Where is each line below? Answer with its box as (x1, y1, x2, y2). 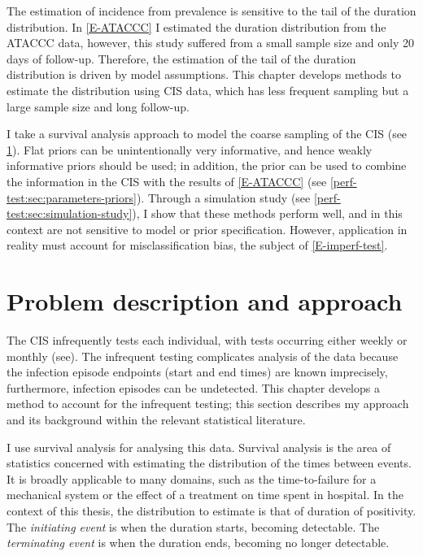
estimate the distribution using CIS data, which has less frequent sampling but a (7, 81, 409, 98)
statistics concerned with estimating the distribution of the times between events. (7, 454, 412, 471)
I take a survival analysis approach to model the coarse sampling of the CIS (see (7, 125, 408, 142)
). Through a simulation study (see (136, 189, 311, 206)
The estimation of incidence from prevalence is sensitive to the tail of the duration (7, 2, 416, 19)
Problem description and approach (7, 285, 403, 318)
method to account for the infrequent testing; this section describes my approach (7, 395, 409, 412)
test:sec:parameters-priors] (7, 189, 137, 206)
